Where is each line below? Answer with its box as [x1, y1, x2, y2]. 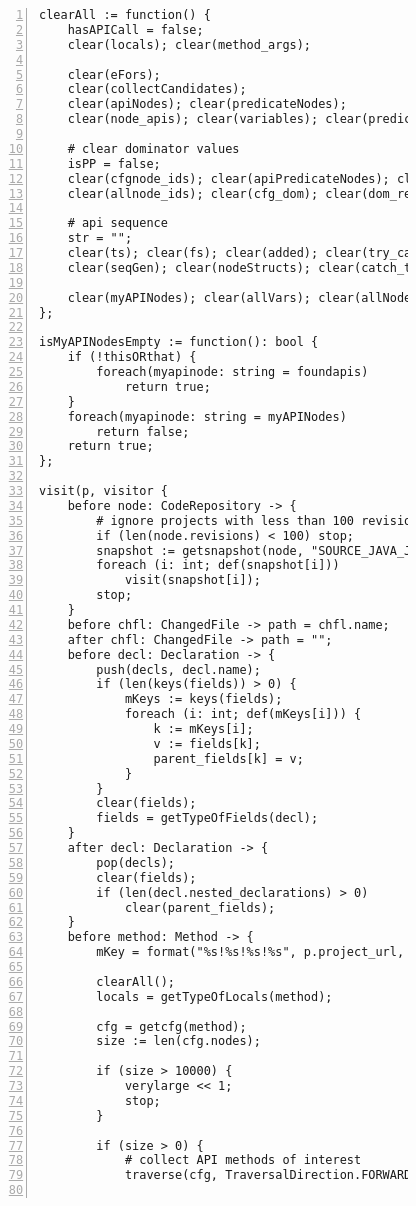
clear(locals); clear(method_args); [67, 37, 312, 52]
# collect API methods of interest [124, 1153, 362, 1168]
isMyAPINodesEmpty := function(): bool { [39, 335, 319, 350]
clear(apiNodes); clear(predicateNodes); [67, 97, 347, 112]
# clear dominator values [67, 141, 240, 156]
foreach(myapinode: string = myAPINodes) [67, 409, 347, 424]
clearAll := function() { [39, 8, 211, 22]
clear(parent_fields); [124, 900, 276, 915]
